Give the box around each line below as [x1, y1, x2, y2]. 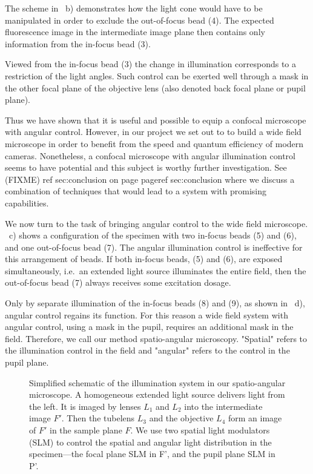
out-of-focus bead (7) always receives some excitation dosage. [5, 276, 231, 289]
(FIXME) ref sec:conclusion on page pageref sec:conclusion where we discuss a [5, 173, 295, 185]
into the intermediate [184, 400, 263, 412]
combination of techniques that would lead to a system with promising [5, 185, 267, 197]
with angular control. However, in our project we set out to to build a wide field [5, 125, 301, 138]
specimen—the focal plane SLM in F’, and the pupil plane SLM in [29, 447, 275, 460]
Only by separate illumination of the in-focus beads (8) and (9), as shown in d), [5, 297, 305, 309]
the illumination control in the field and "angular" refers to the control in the [5, 344, 290, 357]
